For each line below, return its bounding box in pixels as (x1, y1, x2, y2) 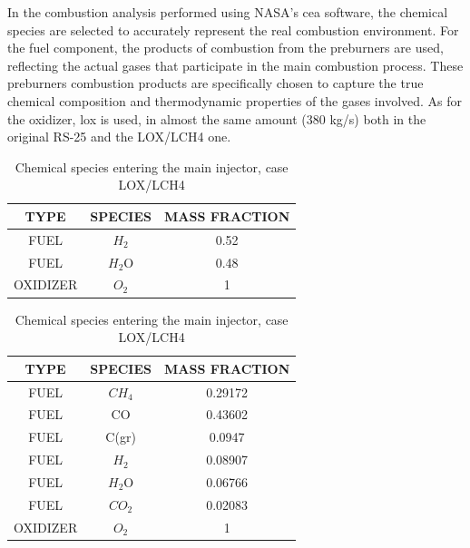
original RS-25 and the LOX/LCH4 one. (7, 127, 231, 146)
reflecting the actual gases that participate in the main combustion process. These (7, 55, 464, 74)
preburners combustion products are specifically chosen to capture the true (7, 73, 424, 93)
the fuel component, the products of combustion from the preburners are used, (7, 38, 444, 57)
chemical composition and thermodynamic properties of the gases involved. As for (7, 91, 463, 110)
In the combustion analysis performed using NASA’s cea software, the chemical (7, 3, 448, 21)
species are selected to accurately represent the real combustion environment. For (7, 20, 459, 39)
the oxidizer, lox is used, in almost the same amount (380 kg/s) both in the (7, 109, 426, 128)
